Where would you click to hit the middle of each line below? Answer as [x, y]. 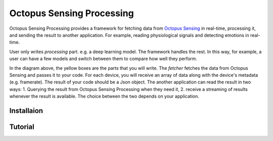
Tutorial [22, 127]
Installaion [26, 110]
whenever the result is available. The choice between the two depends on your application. [104, 97]
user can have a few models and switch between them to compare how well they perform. [103, 59]
